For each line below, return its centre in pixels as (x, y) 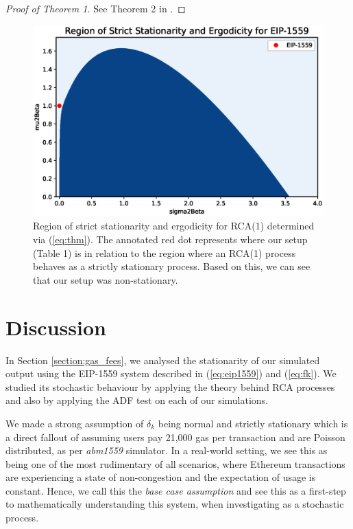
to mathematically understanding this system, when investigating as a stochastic (175, 504)
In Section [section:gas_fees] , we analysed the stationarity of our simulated (163, 360)
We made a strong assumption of (75, 423)
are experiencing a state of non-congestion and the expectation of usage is (161, 477)
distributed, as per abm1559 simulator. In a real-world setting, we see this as (167, 450)
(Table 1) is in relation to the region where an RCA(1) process (165, 252)
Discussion (56, 327)
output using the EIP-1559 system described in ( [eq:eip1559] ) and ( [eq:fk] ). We (171, 373)
